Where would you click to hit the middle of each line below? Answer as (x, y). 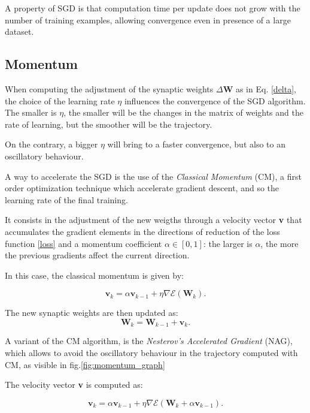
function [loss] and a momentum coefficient (83, 243)
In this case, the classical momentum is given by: (94, 275)
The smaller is (31, 112)
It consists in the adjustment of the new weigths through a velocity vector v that (154, 220)
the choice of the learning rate (60, 100)
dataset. (19, 31)
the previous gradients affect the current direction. (97, 255)
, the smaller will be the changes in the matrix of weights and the (183, 112)
